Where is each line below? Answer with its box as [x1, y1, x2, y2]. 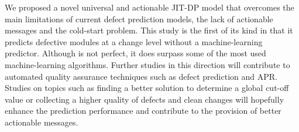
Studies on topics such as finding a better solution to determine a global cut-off [5, 82, 289, 94]
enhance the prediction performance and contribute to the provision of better [5, 104, 281, 117]
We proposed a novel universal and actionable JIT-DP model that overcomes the [5, 1, 294, 13]
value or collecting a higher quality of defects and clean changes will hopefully [5, 93, 284, 105]
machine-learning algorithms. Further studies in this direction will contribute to [5, 58, 290, 70]
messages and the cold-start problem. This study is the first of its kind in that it [5, 24, 293, 36]
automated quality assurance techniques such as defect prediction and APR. [5, 70, 277, 82]
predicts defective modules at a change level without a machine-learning [5, 35, 263, 48]
